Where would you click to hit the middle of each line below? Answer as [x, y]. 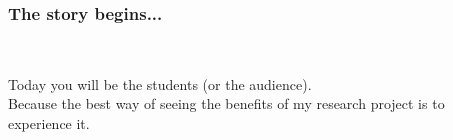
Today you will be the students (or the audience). [160, 83]
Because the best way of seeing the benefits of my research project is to [226, 103]
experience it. [49, 123]
